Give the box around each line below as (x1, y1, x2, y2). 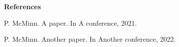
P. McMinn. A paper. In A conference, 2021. (4, 17, 137, 28)
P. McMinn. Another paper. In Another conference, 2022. (4, 34, 176, 44)
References (4, 1, 41, 11)
